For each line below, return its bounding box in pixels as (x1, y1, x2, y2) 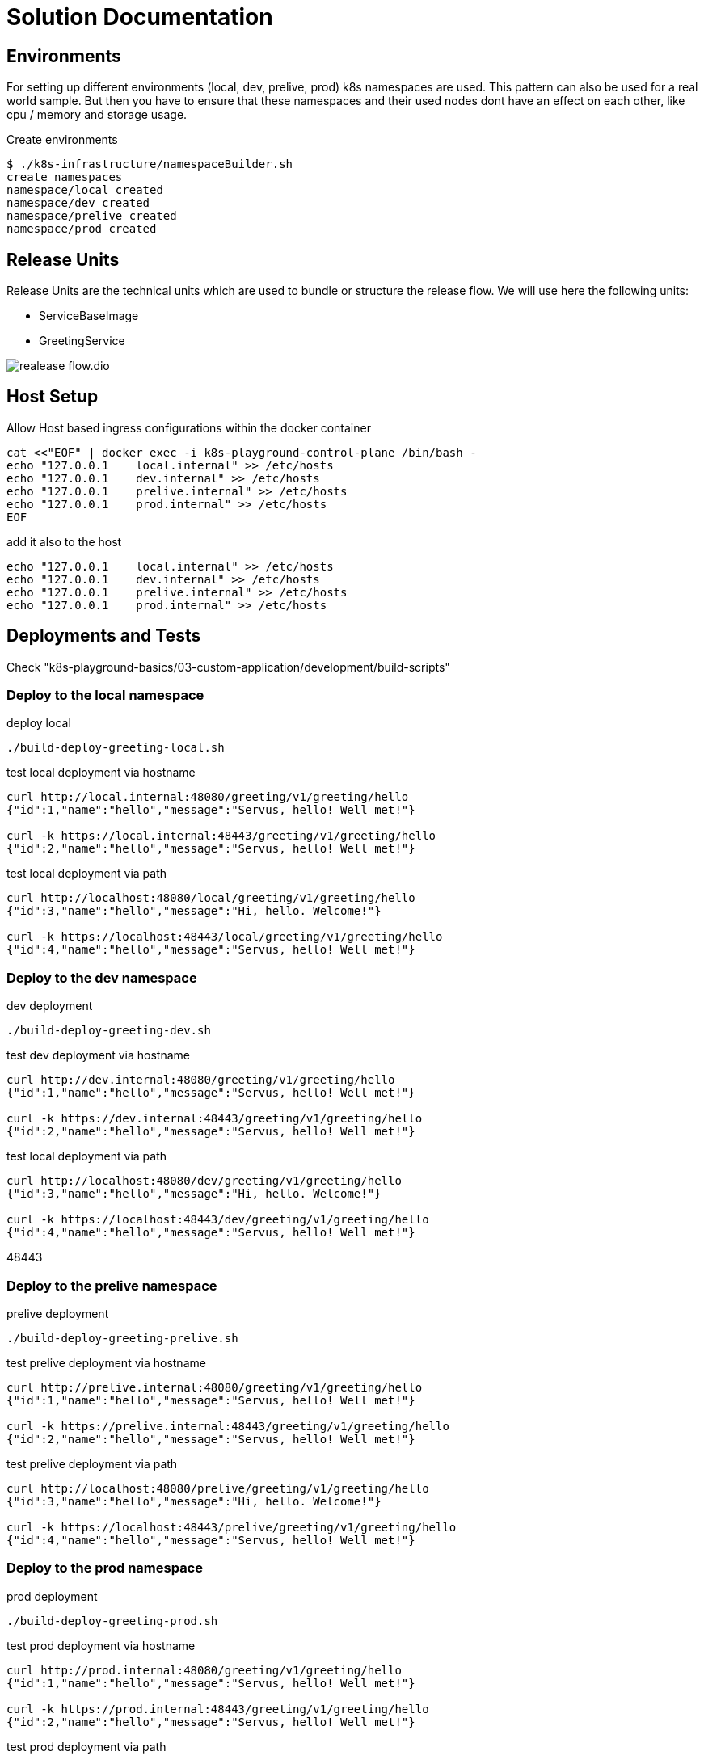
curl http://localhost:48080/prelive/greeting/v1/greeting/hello (6, 1481, 429, 1495)
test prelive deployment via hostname (6, 1355, 206, 1370)
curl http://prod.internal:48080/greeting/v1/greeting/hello (6, 1663, 402, 1677)
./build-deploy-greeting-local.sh (6, 741, 225, 755)
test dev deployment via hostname (6, 1048, 190, 1063)
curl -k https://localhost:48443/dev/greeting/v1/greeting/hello (6, 1213, 429, 1227)
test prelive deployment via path (6, 1456, 178, 1471)
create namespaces (6, 171, 123, 184)
